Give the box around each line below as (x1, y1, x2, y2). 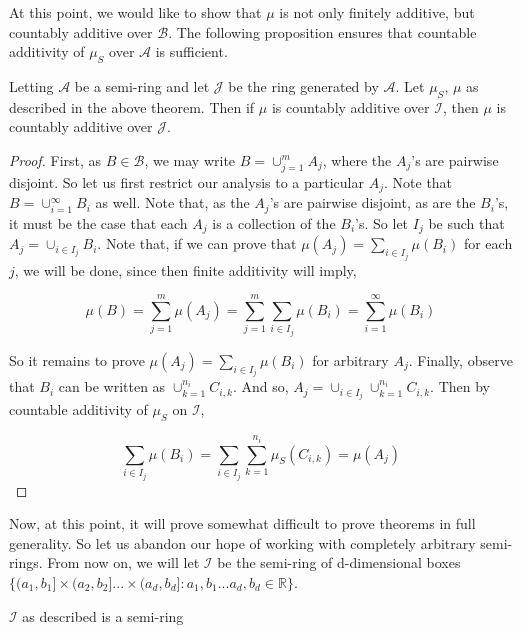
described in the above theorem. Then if (9, 96, 255, 117)
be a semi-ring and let (74, 75, 210, 96)
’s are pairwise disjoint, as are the (269, 192, 476, 213)
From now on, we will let (47, 552, 200, 573)
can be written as (58, 376, 166, 397)
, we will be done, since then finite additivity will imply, (14, 259, 357, 280)
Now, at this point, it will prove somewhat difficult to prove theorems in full (9, 513, 476, 534)
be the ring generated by (228, 75, 379, 96)
